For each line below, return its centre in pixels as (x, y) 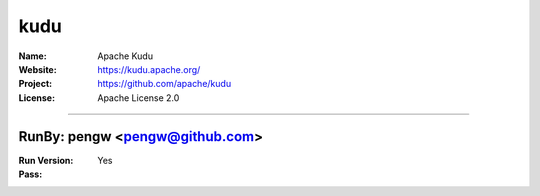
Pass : (30, 174)
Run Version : (46, 160)
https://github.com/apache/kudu (164, 84)
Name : (32, 56)
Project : (35, 84)
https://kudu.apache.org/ (149, 69)
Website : (37, 69)
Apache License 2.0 (138, 97)
